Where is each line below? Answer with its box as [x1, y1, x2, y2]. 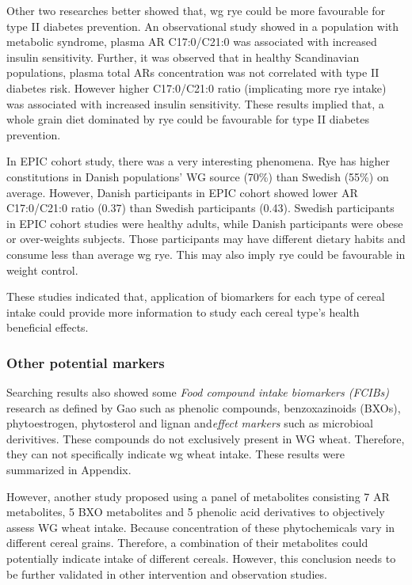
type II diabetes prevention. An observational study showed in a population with [6, 17, 399, 34]
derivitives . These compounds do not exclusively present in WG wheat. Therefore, [6, 430, 405, 446]
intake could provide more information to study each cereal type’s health [6, 303, 360, 320]
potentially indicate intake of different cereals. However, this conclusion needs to [6, 550, 396, 567]
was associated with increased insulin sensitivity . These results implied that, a [6, 95, 384, 112]
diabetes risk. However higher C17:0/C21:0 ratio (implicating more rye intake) [6, 79, 387, 96]
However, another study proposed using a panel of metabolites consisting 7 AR [6, 488, 390, 504]
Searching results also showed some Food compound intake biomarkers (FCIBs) [6, 384, 389, 401]
